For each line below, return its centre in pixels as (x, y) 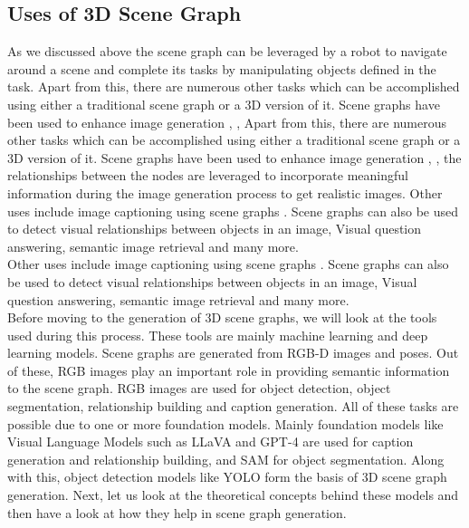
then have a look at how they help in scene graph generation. (177, 512)
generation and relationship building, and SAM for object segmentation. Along (226, 459)
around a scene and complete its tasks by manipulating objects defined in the (222, 68)
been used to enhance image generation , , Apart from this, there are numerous (227, 122)
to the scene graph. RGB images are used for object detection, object (199, 388)
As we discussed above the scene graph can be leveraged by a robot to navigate (227, 51)
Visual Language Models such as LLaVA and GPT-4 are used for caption (211, 442)
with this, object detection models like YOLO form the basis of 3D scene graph (227, 477)
